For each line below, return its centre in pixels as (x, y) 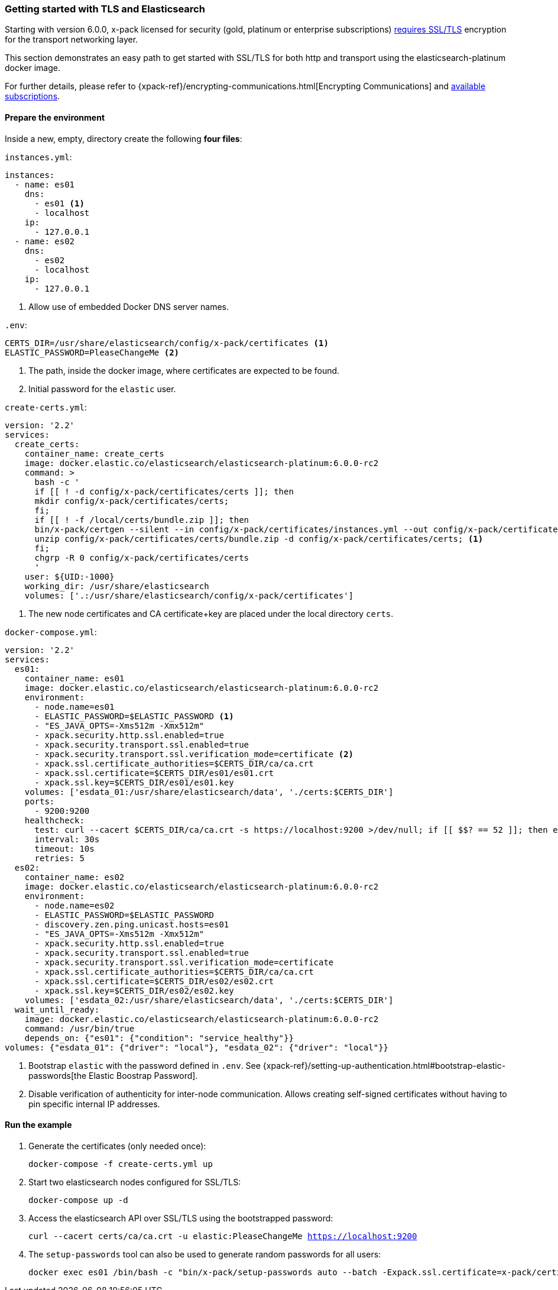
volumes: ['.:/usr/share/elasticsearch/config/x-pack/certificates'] (189, 595)
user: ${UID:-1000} (69, 576)
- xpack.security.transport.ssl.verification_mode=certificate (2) (194, 754)
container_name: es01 (74, 678)
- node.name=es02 (74, 905)
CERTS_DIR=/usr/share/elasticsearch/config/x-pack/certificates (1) (167, 343)
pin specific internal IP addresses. (94, 1104)
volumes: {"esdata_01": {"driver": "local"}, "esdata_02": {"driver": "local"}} (197, 1047)
